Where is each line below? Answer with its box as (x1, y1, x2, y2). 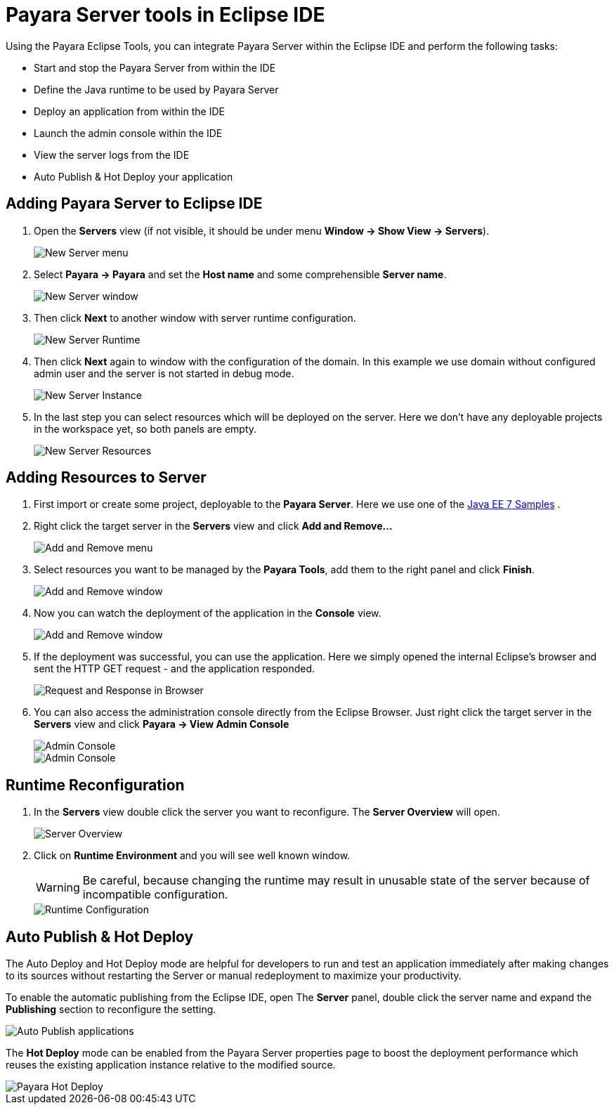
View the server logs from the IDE (34, 148, 190, 161)
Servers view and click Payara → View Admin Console (34, 718, 289, 731)
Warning (36, 880, 80, 895)
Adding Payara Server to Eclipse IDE (6, 195, 263, 213)
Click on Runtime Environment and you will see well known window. (34, 849, 351, 862)
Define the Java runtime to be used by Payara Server (34, 83, 279, 96)
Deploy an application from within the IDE (34, 105, 225, 117)
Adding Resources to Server (6, 469, 207, 487)
